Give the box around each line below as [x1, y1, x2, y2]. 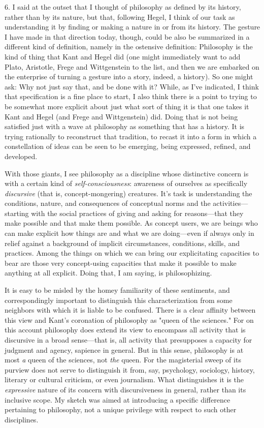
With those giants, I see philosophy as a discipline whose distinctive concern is [5, 168, 249, 178]
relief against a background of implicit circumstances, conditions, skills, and [5, 237, 240, 248]
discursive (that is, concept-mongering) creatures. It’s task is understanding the [5, 188, 252, 198]
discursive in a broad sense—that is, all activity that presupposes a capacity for [5, 334, 252, 345]
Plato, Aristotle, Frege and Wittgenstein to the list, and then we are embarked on [5, 61, 259, 72]
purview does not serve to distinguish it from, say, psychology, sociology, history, [5, 364, 255, 375]
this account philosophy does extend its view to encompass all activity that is [5, 324, 246, 335]
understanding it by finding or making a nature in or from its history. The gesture [5, 21, 260, 32]
